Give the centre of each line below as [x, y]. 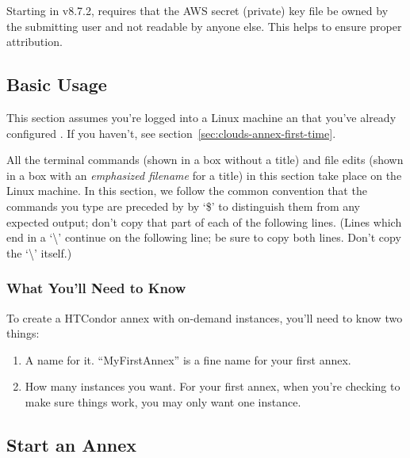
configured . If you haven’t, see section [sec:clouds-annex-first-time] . [171, 133]
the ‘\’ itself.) [39, 252]
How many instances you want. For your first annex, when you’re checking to [213, 386]
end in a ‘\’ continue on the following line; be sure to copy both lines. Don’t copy [204, 237]
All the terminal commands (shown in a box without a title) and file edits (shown [205, 160]
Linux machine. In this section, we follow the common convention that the [187, 191]
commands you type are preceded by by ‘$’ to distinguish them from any [184, 206]
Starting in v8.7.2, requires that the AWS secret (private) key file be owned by [197, 10]
